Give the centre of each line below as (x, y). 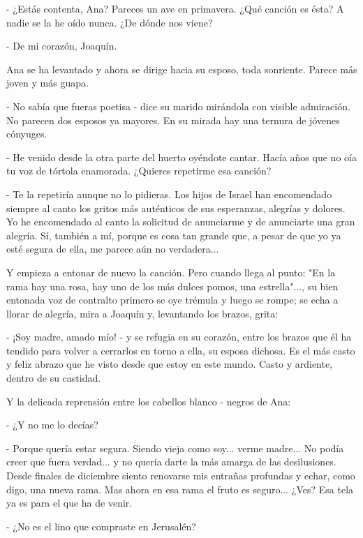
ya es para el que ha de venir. (69, 503)
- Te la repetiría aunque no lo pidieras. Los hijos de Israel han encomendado (169, 194)
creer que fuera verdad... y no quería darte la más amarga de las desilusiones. (171, 462)
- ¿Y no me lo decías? (52, 425)
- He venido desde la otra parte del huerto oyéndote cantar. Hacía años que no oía (181, 157)
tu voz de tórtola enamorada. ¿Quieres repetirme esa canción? (139, 171)
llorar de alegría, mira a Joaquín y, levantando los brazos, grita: (142, 313)
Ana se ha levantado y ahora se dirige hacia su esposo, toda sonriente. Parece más (182, 69)
